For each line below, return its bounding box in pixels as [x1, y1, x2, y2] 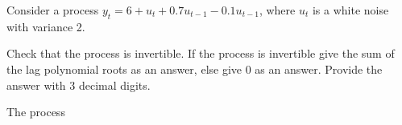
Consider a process [6, 2, 99, 18]
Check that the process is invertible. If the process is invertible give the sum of [6, 45, 395, 62]
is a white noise [312, 2, 389, 18]
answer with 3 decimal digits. [6, 76, 151, 93]
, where [259, 2, 296, 18]
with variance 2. [6, 18, 85, 34]
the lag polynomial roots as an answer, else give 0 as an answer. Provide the [6, 60, 383, 77]
